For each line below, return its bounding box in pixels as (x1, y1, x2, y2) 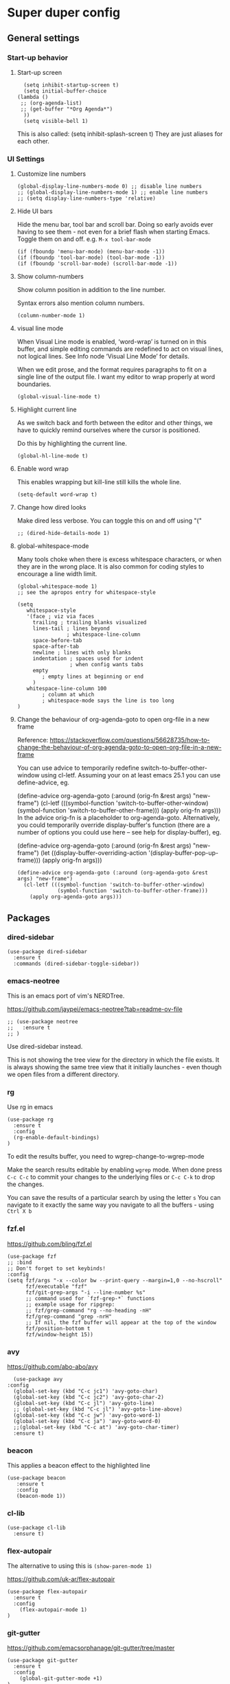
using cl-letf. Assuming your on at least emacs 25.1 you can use (41, 771, 221, 780)
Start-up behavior (7, 53, 69, 62)
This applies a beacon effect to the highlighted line (7, 1461, 150, 1470)
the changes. (7, 1180, 45, 1189)
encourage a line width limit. (16, 570, 97, 578)
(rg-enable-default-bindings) (13, 1135, 100, 1141)
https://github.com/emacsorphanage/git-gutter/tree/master (7, 1643, 175, 1652)
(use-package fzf (7, 1253, 57, 1260)
